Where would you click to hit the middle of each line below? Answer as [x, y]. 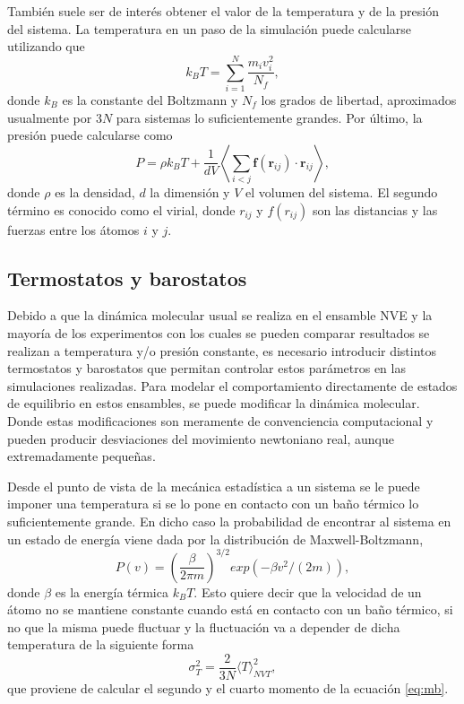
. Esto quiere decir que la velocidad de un [308, 591]
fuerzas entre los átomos [73, 229]
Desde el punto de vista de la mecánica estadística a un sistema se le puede [214, 486]
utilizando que [46, 46]
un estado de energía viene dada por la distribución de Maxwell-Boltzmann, [215, 539]
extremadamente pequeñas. [82, 456]
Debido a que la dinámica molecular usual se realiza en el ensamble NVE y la [220, 315]
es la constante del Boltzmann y [150, 99]
